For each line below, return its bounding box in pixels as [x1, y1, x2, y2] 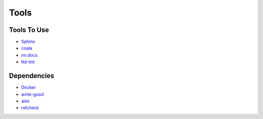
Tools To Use [9, 26, 49, 34]
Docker [21, 85, 36, 90]
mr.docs [21, 52, 38, 58]
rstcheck [21, 105, 39, 111]
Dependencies [9, 72, 55, 80]
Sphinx [21, 39, 36, 45]
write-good [21, 91, 44, 97]
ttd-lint [21, 59, 35, 65]
